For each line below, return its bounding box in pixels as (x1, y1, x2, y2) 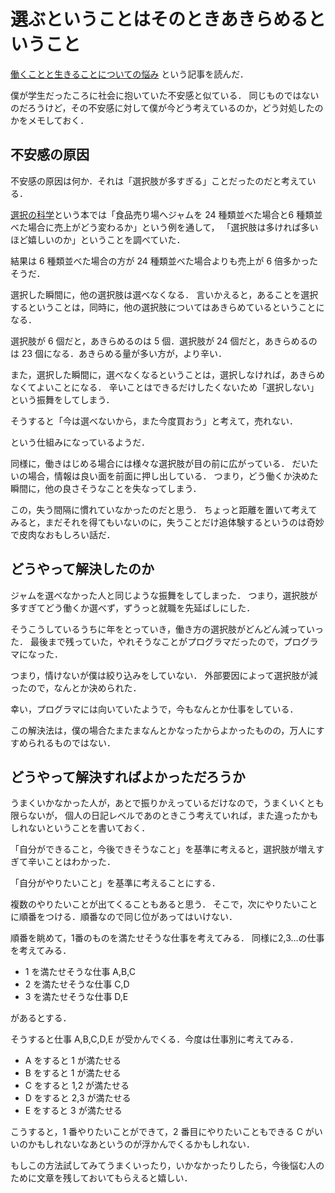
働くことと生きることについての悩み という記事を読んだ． (10, 68, 249, 80)
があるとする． (10, 1012, 72, 1024)
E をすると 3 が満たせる (24, 1105, 123, 1117)
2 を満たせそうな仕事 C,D (24, 978, 130, 990)
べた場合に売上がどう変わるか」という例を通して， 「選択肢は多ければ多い (10, 221, 319, 233)
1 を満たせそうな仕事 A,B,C (24, 966, 136, 978)
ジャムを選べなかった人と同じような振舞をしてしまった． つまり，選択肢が (10, 589, 318, 601)
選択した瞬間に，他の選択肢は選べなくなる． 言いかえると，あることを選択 (10, 288, 319, 300)
